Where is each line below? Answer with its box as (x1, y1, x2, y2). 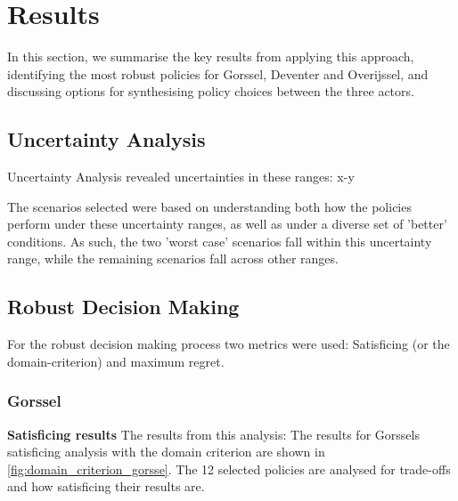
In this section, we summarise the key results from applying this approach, (7, 47, 414, 66)
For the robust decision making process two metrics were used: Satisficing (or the (7, 335, 450, 353)
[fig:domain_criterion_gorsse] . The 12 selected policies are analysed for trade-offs (7, 459, 451, 478)
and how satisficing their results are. (7, 477, 205, 496)
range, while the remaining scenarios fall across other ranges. (7, 249, 339, 268)
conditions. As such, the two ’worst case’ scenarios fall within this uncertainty (7, 231, 432, 250)
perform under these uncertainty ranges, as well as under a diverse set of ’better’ (7, 214, 447, 233)
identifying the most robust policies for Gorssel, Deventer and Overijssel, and (7, 64, 429, 83)
